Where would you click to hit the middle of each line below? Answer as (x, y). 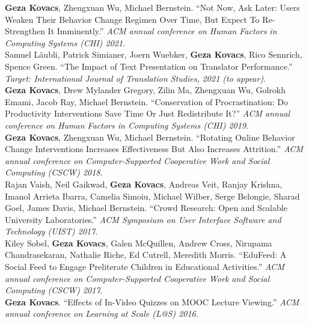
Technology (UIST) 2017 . (51, 231)
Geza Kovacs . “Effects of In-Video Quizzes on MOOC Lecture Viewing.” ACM (152, 301)
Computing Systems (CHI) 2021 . (65, 42)
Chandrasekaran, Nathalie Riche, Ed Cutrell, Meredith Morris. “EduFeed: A (146, 255)
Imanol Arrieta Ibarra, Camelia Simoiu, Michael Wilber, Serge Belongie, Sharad (152, 196)
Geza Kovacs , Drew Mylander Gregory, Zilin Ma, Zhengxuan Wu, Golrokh (145, 90)
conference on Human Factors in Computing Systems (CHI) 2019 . (127, 125)
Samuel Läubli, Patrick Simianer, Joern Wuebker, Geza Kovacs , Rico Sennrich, (154, 54)
